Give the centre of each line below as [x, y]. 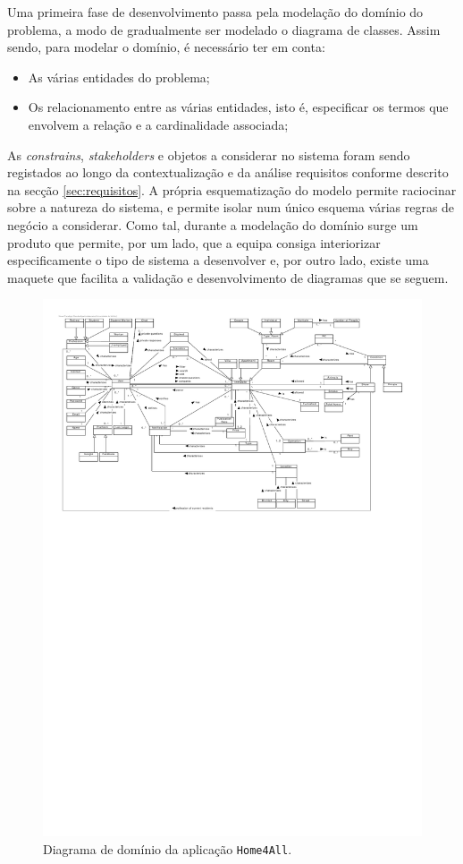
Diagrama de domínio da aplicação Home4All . [168, 848]
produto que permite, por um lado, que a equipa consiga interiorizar [194, 242]
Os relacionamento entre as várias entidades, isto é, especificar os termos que [238, 107]
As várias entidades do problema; [119, 77]
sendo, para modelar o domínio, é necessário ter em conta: [166, 47]
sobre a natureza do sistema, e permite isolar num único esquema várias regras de [231, 207]
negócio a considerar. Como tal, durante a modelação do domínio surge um [213, 224]
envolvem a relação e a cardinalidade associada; [158, 124]
